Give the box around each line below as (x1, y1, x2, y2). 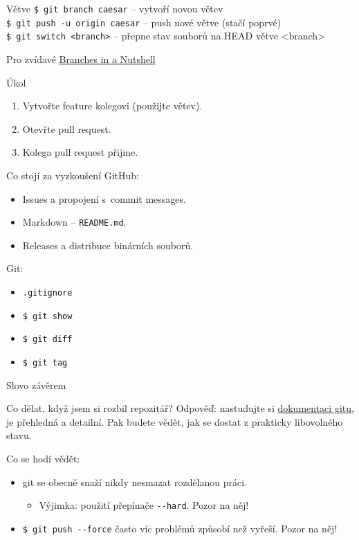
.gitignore (22, 287, 73, 298)
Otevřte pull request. (22, 121, 111, 136)
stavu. (6, 428, 32, 442)
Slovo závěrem (6, 377, 66, 392)
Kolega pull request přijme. (22, 145, 138, 159)
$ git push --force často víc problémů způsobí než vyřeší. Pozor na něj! (22, 521, 338, 535)
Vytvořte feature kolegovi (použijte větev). (22, 98, 203, 113)
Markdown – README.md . (22, 215, 127, 229)
